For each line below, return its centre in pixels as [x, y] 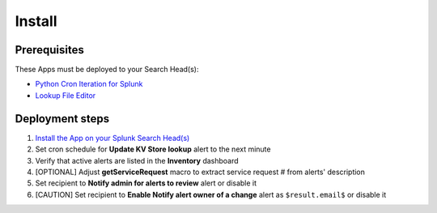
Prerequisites [49, 50]
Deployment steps [62, 119]
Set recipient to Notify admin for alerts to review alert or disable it [146, 183]
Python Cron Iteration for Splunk [89, 84]
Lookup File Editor [66, 95]
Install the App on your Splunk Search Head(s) [112, 138]
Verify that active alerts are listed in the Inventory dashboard [137, 160]
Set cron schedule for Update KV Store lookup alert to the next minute [153, 149]
